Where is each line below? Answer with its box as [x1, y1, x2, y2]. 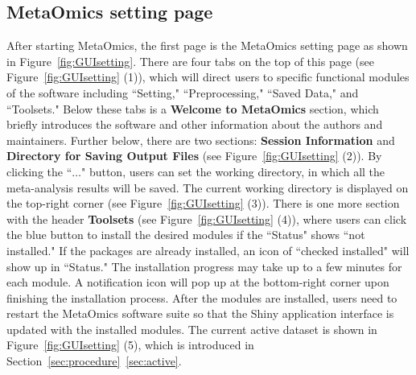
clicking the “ [6, 163, 72, 179]
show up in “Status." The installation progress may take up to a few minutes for [6, 258, 402, 274]
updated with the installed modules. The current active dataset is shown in [6, 320, 377, 337]
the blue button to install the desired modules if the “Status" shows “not [6, 226, 365, 243]
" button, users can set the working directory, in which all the [81, 163, 385, 179]
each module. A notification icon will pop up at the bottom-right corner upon [6, 274, 389, 291]
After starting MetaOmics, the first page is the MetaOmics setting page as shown [6, 37, 408, 54]
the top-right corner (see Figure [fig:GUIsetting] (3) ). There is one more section [6, 195, 400, 212]
